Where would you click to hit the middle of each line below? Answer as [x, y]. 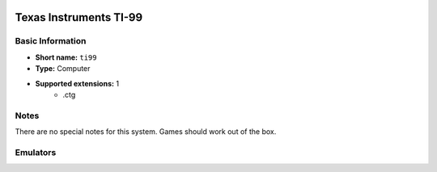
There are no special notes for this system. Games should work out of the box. [146, 132]
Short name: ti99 [66, 57]
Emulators [36, 152]
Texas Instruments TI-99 [79, 17]
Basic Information [51, 41]
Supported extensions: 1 [77, 83]
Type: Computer [63, 69]
